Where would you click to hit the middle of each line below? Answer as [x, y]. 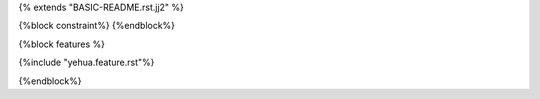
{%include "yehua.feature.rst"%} [86, 62]
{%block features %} [61, 44]
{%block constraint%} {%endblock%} [96, 26]
